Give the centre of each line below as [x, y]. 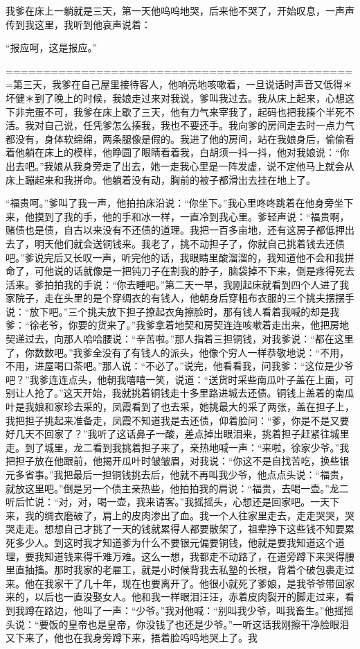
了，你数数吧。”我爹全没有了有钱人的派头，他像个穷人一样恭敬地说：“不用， [178, 352]
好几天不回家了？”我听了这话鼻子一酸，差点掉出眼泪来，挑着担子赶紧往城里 [178, 434]
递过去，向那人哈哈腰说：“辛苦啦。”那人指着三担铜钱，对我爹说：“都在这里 [184, 339]
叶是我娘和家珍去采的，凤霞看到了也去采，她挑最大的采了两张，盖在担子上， [180, 407]
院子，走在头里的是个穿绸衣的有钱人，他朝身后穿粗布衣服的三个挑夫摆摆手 [184, 298]
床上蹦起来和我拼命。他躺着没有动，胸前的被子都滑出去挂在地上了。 [161, 179]
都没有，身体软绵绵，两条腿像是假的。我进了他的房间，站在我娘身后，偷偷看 [180, 138]
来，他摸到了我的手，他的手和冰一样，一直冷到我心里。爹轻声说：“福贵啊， [178, 216]
